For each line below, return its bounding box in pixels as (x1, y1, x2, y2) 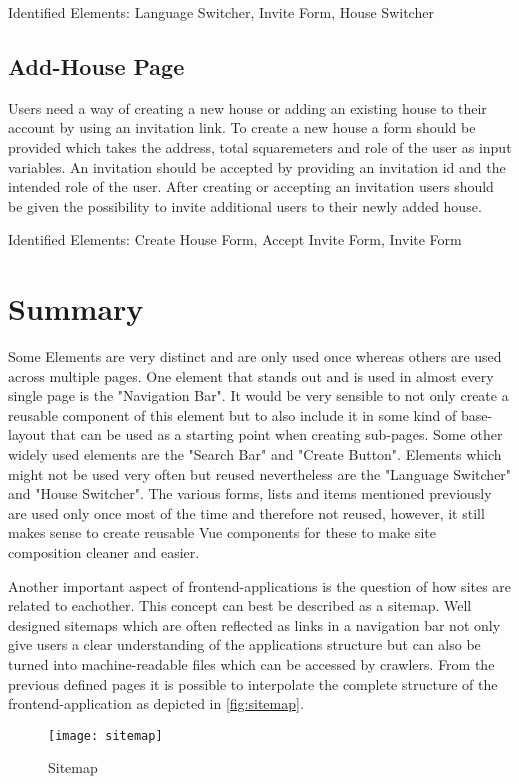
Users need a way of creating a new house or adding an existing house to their (8, 97, 487, 118)
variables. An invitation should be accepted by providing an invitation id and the (8, 156, 506, 177)
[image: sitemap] (48, 728, 163, 743)
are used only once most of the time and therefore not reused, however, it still (8, 502, 485, 523)
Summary (8, 288, 144, 329)
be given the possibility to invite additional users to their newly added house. (8, 195, 482, 216)
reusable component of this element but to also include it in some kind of (8, 404, 457, 425)
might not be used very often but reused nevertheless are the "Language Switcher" (8, 463, 512, 484)
